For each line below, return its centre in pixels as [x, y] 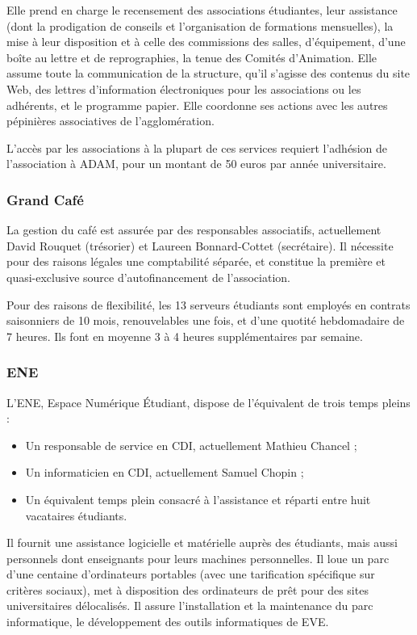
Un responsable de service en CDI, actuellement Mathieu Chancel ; [191, 445]
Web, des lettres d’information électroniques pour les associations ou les [184, 88]
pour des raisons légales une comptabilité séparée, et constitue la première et [196, 261]
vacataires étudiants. [76, 515]
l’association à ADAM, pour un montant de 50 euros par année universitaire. [196, 164]
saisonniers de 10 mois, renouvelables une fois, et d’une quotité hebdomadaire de [206, 320]
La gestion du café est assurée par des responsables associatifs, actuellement [194, 230]
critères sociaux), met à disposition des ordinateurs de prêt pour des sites [188, 589]
